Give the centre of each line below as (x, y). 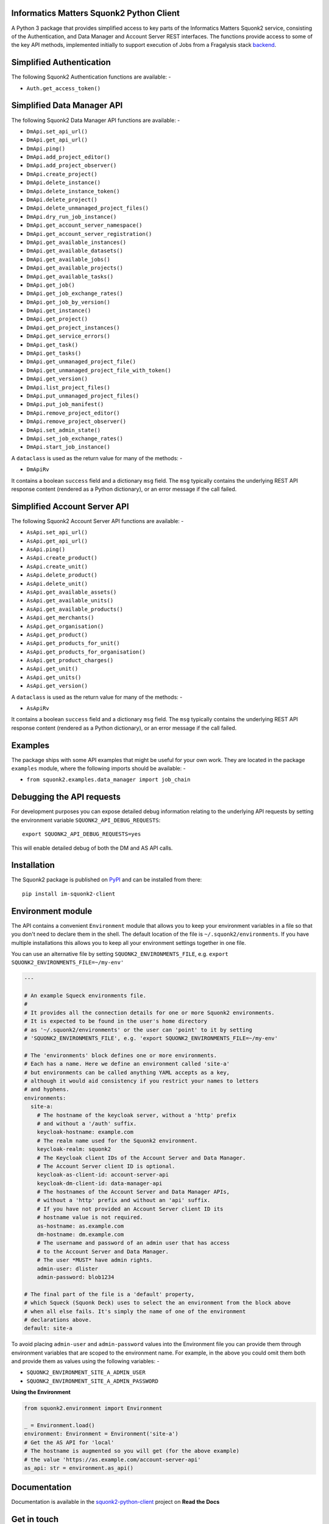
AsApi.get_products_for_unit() (73, 643)
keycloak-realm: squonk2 (74, 1149)
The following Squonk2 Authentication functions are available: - (91, 77)
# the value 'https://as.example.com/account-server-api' (112, 1459)
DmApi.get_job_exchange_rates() (75, 294)
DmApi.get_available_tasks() (70, 276)
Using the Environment (41, 1392)
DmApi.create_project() (62, 174)
